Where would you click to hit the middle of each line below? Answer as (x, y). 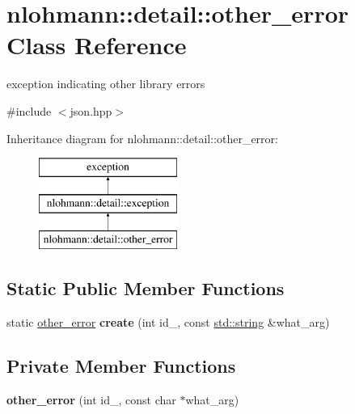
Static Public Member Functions (146, 288)
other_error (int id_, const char (91, 400)
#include (29, 110)
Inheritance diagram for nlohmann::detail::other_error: (142, 138)
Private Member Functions (121, 366)
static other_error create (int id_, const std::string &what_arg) (168, 322)
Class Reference (97, 45)
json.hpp (91, 110)
